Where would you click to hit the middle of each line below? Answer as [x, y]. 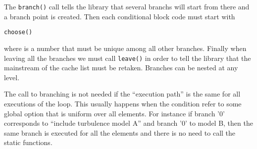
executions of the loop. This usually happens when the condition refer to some [123, 103]
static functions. [28, 142]
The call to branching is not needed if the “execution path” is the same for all [122, 94]
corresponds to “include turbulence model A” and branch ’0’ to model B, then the [128, 123]
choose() [18, 32]
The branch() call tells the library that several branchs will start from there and [127, 6]
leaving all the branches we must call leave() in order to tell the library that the [128, 58]
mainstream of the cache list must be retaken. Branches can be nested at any [121, 68]
